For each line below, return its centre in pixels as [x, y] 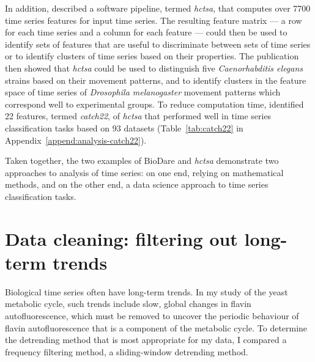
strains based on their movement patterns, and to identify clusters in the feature [156, 80]
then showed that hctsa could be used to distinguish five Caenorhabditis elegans [154, 68]
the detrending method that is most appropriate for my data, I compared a [146, 340]
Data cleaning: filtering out [121, 238]
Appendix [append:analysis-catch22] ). [76, 140]
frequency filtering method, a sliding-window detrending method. [127, 351]
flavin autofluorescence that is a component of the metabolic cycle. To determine [156, 327]
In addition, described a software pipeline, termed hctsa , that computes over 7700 [158, 8]
